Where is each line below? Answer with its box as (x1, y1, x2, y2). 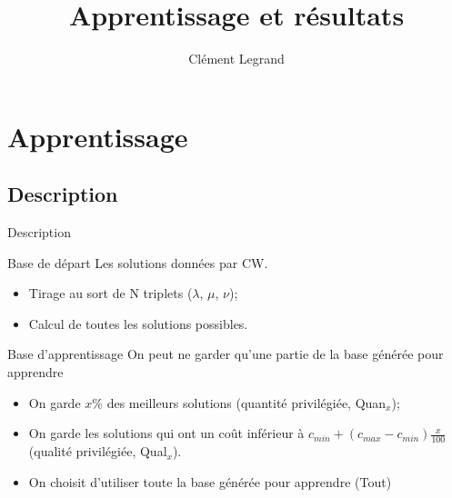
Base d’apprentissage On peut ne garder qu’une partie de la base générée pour (7, 344, 444, 364)
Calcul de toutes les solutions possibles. (28, 314, 248, 333)
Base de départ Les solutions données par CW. (7, 253, 268, 272)
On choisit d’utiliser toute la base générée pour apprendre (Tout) (28, 472, 392, 491)
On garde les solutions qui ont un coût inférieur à (28, 423, 305, 443)
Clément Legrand (188, 49, 285, 68)
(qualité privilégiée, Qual (28, 442, 167, 461)
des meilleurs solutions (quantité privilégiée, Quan (106, 393, 387, 412)
